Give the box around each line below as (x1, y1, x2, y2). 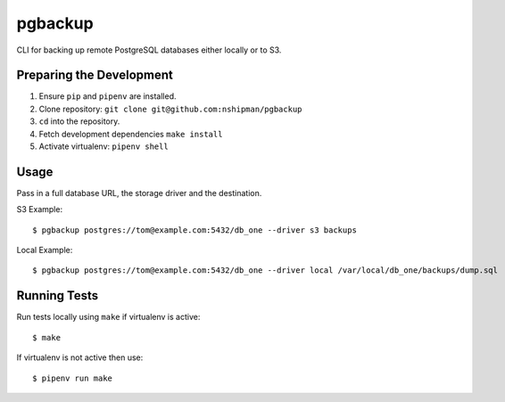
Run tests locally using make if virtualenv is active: (16, 312, 201, 323)
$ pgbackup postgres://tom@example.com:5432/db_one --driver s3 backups (32, 225, 357, 235)
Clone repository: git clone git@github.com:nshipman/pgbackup (38, 103, 302, 114)
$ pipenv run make (32, 373, 113, 383)
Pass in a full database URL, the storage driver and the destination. (16, 187, 262, 198)
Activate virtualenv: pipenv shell (38, 141, 169, 152)
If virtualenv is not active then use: (16, 352, 144, 363)
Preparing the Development (16, 68, 174, 83)
